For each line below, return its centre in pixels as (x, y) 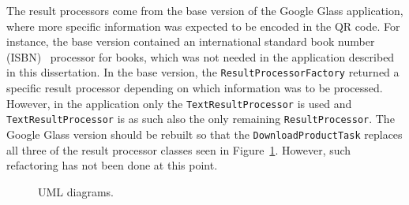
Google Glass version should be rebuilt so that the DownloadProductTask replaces (204, 134)
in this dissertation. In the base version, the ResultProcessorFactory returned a (203, 72)
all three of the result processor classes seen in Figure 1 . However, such (179, 149)
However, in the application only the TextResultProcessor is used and (179, 103)
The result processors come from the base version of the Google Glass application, (205, 10)
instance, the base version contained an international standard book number (191, 41)
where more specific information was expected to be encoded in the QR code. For (203, 26)
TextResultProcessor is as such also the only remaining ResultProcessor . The (201, 119)
